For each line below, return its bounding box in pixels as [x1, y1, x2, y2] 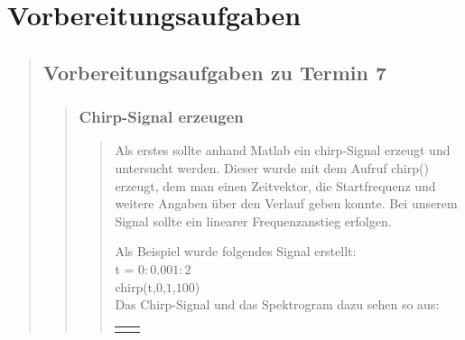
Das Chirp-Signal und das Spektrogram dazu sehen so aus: [115, 295, 440, 314]
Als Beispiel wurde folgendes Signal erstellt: [115, 242, 357, 261]
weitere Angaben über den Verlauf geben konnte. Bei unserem [115, 194, 458, 213]
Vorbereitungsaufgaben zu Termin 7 [42, 58, 387, 86]
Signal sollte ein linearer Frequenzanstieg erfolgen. [115, 211, 392, 230]
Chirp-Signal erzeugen [79, 106, 244, 128]
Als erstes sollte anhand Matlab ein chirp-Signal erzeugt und [115, 141, 451, 160]
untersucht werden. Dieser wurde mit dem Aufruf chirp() [115, 158, 429, 177]
